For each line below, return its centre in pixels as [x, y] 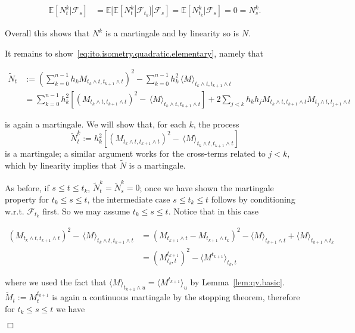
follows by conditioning [253, 199]
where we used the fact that [56, 281]
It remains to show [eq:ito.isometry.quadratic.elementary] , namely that [134, 53]
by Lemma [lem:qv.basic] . [237, 281]
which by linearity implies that [61, 165]
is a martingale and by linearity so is [172, 33]
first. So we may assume [86, 211]
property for [27, 199]
